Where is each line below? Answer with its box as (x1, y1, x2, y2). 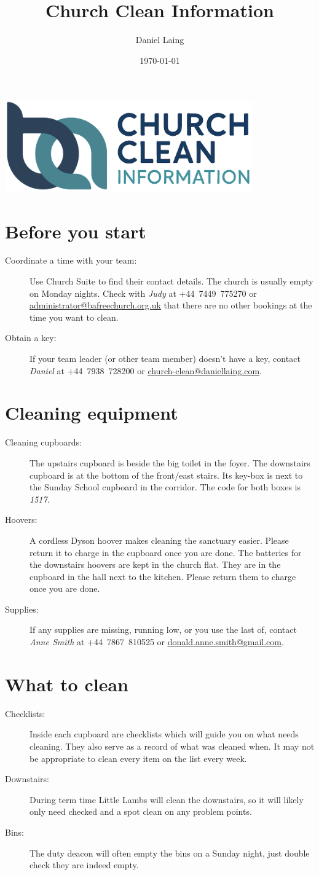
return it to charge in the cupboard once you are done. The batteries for (30, 546, 302, 559)
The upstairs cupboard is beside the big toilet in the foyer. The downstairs (30, 456, 310, 469)
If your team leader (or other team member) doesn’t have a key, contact (30, 352, 301, 365)
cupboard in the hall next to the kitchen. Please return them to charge (30, 570, 296, 583)
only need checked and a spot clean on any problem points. (30, 805, 252, 818)
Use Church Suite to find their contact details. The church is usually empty (30, 275, 313, 288)
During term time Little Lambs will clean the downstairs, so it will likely (30, 793, 304, 806)
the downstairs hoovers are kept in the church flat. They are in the (30, 558, 281, 571)
